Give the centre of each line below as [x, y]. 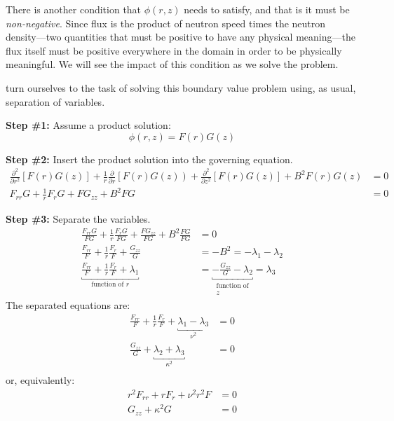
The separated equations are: [68, 305]
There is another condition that [74, 9]
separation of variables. [55, 101]
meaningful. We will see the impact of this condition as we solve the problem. [172, 64]
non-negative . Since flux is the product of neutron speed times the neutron [166, 23]
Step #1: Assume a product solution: [88, 125]
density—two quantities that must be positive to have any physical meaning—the [181, 37]
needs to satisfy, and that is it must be [267, 9]
